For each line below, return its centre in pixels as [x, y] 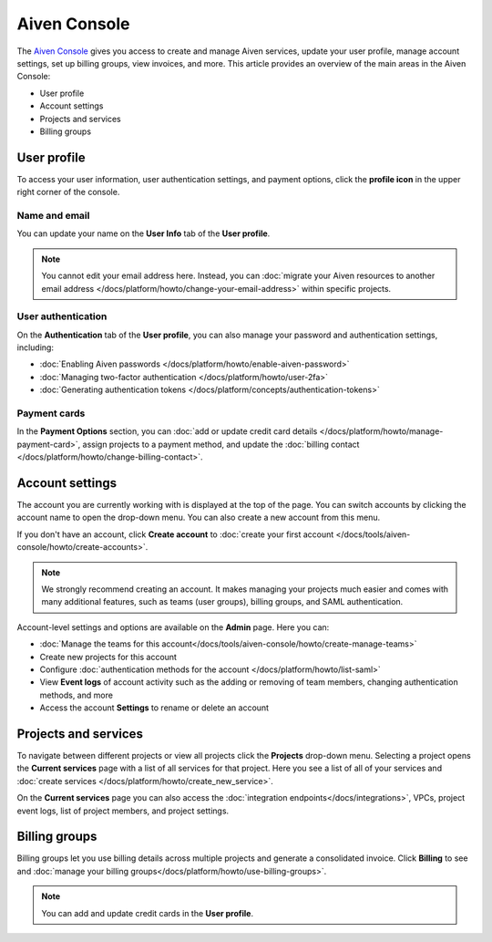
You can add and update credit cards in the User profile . [148, 913]
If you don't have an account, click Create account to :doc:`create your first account [175, 534]
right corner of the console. [68, 192]
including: [36, 347]
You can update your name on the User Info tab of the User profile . [143, 233]
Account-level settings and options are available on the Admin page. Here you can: [173, 627]
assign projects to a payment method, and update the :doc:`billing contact [221, 444]
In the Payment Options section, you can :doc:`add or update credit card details [167, 431]
